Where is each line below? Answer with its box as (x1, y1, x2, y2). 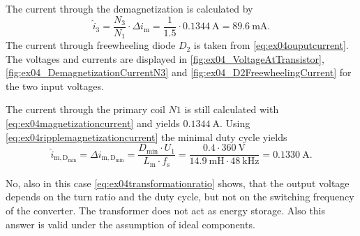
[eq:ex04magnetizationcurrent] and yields (6, 116, 180, 131)
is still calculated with (184, 102, 279, 117)
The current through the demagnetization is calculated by (6, 1, 253, 15)
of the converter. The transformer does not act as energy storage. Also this (6, 202, 326, 217)
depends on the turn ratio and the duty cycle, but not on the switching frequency (6, 189, 354, 204)
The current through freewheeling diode (6, 38, 176, 52)
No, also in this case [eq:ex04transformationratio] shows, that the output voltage (6, 175, 350, 190)
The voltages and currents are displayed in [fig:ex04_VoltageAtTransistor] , (6, 51, 324, 66)
